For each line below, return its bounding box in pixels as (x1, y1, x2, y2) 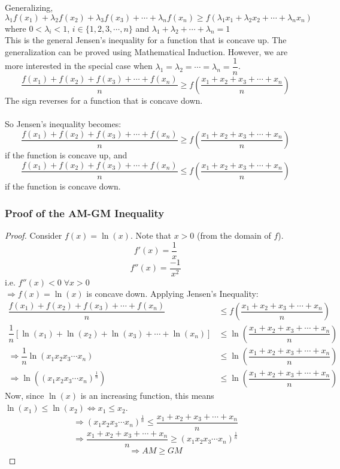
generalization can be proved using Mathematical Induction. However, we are (5, 45, 288, 58)
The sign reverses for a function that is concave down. (5, 94, 203, 106)
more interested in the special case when (5, 59, 153, 72)
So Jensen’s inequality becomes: (5, 118, 122, 130)
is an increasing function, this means (80, 389, 214, 402)
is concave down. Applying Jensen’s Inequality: (86, 287, 259, 300)
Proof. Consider (5, 229, 62, 242)
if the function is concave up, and (5, 149, 127, 161)
